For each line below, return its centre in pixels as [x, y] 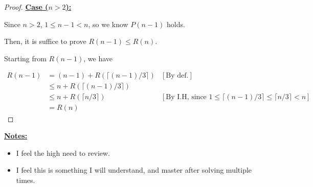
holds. [176, 24]
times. [26, 180]
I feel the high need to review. [63, 153]
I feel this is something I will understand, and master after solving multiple [134, 170]
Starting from [25, 58]
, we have [98, 58]
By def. [177, 76]
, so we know [108, 24]
